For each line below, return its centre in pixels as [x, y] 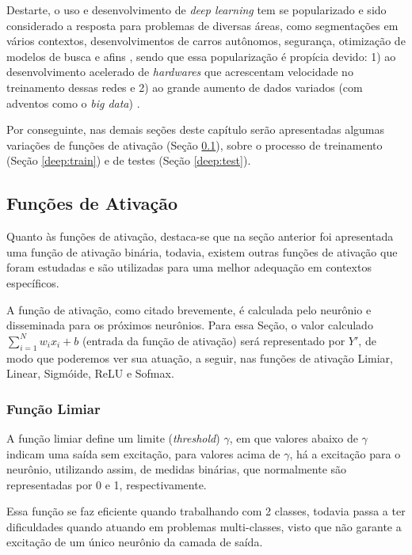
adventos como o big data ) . [73, 103]
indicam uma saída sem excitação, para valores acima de [143, 453]
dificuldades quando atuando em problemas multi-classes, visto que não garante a [204, 526]
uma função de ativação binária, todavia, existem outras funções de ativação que [202, 251]
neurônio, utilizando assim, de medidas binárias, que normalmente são [177, 469]
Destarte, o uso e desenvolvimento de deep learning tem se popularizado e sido [196, 10]
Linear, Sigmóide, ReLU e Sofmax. [90, 373]
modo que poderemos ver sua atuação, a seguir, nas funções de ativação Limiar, [200, 357]
